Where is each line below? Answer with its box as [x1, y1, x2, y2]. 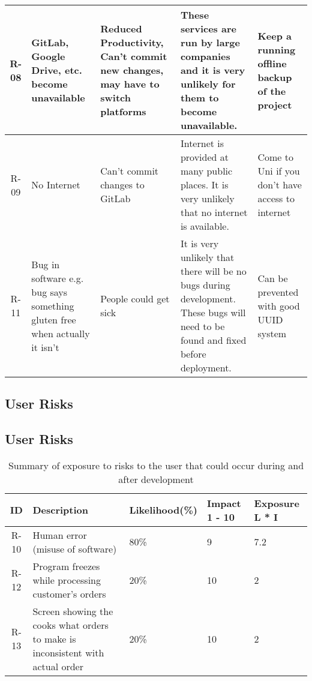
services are [180, 22, 236, 35]
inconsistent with [32, 645, 104, 659]
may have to [100, 77, 160, 91]
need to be [180, 319, 225, 333]
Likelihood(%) [129, 503, 197, 517]
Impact [206, 496, 241, 510]
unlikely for [180, 77, 236, 91]
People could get [100, 292, 170, 305]
